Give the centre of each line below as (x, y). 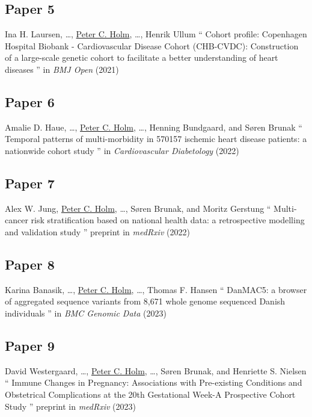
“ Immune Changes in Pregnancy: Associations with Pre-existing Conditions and (154, 382)
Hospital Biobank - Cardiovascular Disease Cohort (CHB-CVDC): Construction (152, 45)
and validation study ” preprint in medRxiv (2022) (97, 231)
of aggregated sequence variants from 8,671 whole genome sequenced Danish (145, 301)
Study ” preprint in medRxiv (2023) (70, 406)
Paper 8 (30, 264)
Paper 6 (30, 101)
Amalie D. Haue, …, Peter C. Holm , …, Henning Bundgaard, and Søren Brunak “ (154, 127)
